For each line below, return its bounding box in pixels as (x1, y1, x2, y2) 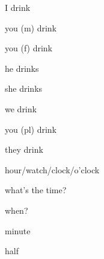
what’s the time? (5, 184, 67, 196)
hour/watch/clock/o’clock (5, 163, 100, 176)
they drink (5, 143, 43, 156)
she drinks (5, 82, 43, 95)
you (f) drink (5, 42, 53, 54)
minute (5, 224, 31, 237)
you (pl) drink (5, 123, 57, 135)
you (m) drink (5, 21, 57, 34)
